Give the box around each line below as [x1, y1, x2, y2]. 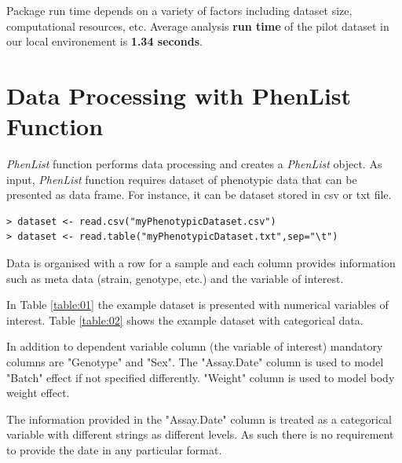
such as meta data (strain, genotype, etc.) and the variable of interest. [6, 270, 344, 286]
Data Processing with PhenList [6, 79, 352, 111]
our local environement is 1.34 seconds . [6, 33, 203, 50]
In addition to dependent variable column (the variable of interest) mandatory [6, 338, 383, 355]
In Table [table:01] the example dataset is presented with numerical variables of [6, 296, 389, 313]
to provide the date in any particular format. [6, 442, 222, 457]
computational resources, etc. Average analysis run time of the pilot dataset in [6, 17, 389, 34]
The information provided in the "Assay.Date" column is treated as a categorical [6, 410, 393, 427]
